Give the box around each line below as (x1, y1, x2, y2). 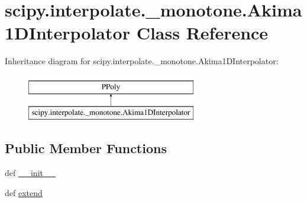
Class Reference (136, 21, 269, 45)
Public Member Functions (5, 139, 167, 157)
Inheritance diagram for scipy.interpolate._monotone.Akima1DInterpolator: (5, 55, 279, 67)
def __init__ (5, 167, 56, 179)
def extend (5, 186, 43, 198)
